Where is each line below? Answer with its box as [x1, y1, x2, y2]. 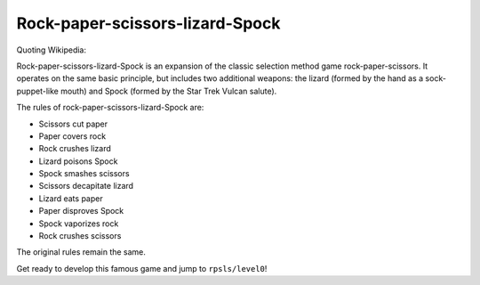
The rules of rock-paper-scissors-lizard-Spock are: [16, 102, 204, 113]
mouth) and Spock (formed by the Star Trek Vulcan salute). [60, 85, 277, 96]
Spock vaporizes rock [38, 218, 119, 229]
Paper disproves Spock [38, 206, 124, 216]
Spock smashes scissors [38, 168, 130, 179]
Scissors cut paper [38, 118, 108, 129]
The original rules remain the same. [16, 247, 147, 257]
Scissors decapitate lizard [38, 181, 133, 191]
